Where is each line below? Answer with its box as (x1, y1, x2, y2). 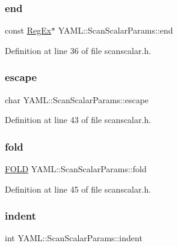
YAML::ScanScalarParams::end (58, 24, 173, 37)
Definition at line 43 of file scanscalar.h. (5, 113, 152, 126)
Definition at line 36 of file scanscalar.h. (5, 44, 152, 56)
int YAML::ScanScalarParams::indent (5, 232, 143, 244)
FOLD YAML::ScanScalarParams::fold (5, 163, 147, 175)
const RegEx (5, 24, 52, 37)
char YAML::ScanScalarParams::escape (5, 93, 149, 106)
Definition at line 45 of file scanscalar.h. (5, 182, 152, 195)
